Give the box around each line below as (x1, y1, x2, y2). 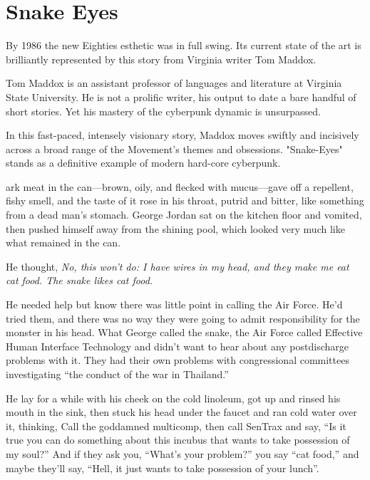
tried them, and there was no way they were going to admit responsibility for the (6, 311, 360, 325)
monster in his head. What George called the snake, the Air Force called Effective (6, 325, 363, 340)
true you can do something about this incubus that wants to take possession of (6, 432, 350, 447)
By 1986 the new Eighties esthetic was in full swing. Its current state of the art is (6, 38, 361, 53)
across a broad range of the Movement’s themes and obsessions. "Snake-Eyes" (6, 141, 343, 156)
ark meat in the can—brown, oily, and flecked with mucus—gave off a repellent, (6, 179, 354, 194)
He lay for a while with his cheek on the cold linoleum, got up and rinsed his (6, 390, 341, 405)
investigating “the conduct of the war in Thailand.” (6, 367, 229, 381)
